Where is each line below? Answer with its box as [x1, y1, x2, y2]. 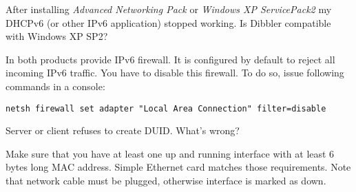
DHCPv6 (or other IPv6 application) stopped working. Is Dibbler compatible [6, 15, 331, 30]
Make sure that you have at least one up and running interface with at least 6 [6, 146, 335, 160]
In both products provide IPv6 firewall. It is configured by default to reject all [6, 52, 335, 66]
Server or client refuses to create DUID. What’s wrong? [6, 123, 240, 138]
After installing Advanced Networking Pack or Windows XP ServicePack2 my [6, 2, 332, 16]
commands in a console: [6, 78, 105, 93]
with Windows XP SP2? [6, 29, 108, 43]
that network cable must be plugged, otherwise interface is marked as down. [6, 173, 326, 187]
